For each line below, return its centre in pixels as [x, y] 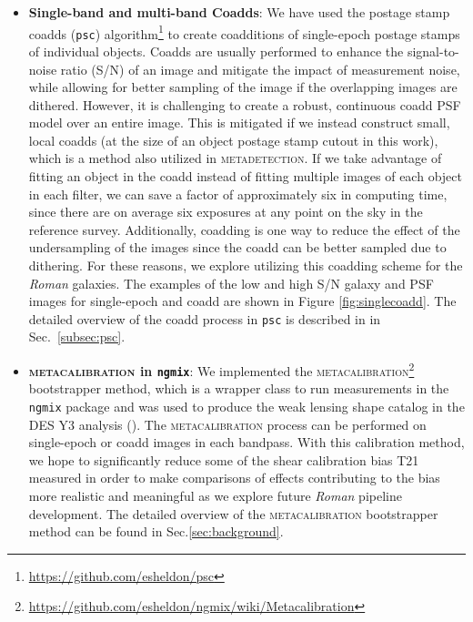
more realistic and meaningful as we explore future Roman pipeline [215, 495]
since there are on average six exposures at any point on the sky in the [226, 212]
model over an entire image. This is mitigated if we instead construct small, [239, 122]
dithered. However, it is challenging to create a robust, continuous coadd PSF [245, 104]
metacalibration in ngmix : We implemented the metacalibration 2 [221, 369]
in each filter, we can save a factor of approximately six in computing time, [238, 194]
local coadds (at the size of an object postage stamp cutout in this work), [233, 140]
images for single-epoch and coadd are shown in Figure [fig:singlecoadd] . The [242, 301]
